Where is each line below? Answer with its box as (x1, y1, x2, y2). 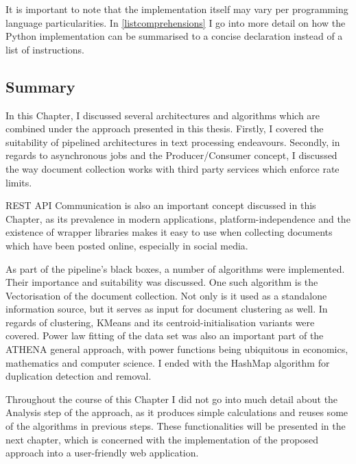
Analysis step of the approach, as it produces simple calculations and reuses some (5, 405, 348, 419)
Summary (5, 75, 75, 97)
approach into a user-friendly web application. (5, 445, 199, 460)
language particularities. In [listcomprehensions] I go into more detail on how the (5, 15, 346, 29)
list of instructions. (5, 42, 85, 56)
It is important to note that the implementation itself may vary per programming (5, 2, 348, 16)
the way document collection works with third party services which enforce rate (5, 161, 340, 175)
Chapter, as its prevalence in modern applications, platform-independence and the (5, 211, 351, 225)
